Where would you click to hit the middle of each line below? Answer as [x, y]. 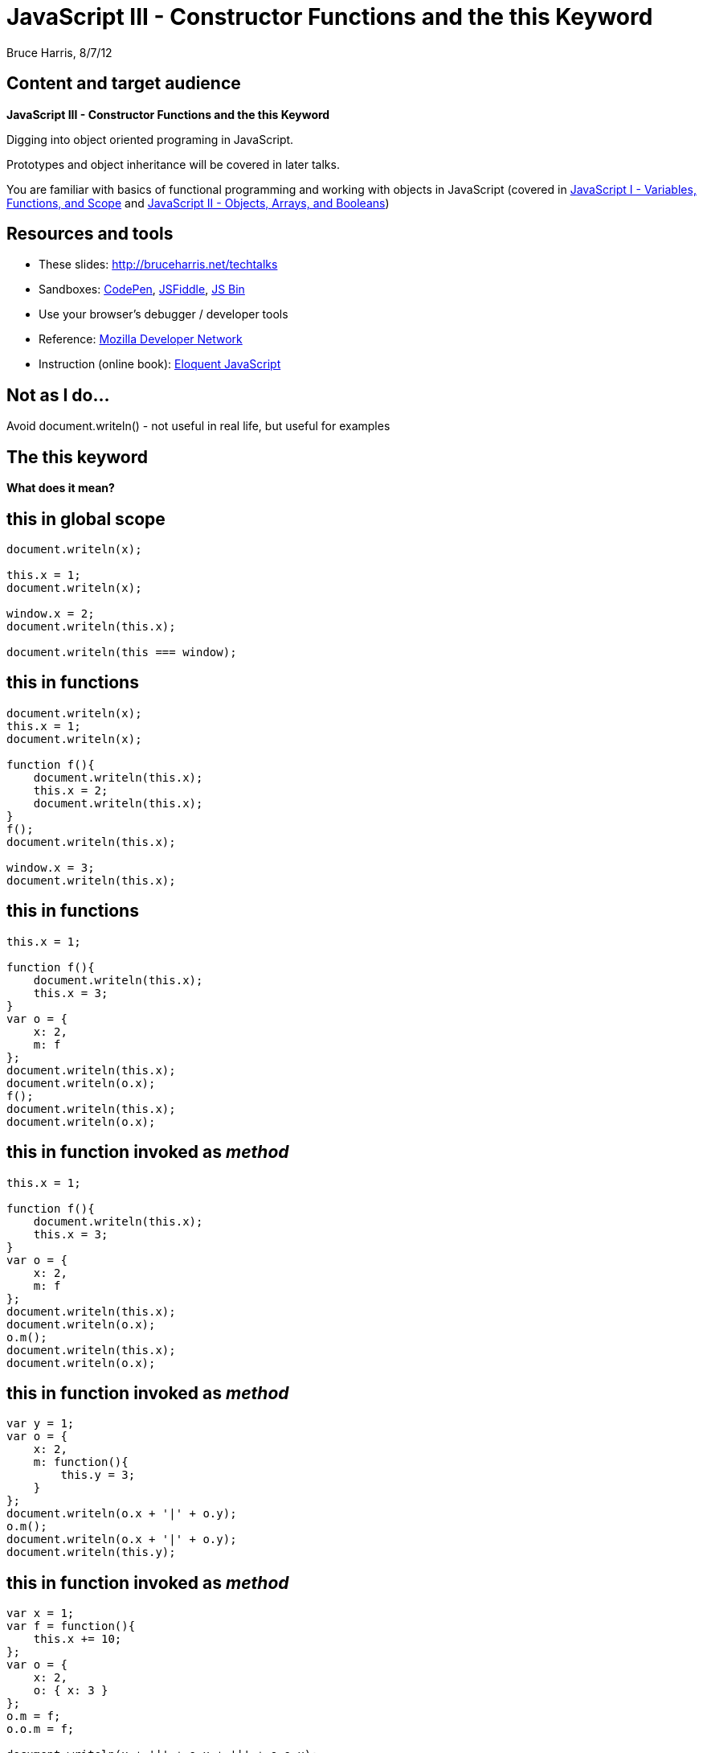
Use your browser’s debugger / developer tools [163, 314]
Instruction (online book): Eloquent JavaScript [160, 364]
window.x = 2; [51, 613]
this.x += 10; [78, 1639]
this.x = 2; [71, 790]
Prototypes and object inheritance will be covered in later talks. [173, 164]
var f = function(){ [71, 1626]
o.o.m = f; [41, 1729]
